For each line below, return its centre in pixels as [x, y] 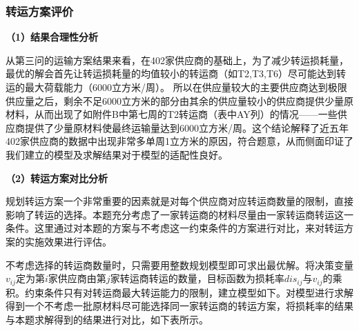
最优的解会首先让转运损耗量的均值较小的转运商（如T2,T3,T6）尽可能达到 [171, 73]
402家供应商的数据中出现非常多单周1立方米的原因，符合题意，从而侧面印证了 [179, 141]
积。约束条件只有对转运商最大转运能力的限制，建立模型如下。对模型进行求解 [179, 292]
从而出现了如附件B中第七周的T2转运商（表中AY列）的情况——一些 [186, 114]
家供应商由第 [77, 278]
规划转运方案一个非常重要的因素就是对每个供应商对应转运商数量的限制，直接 [179, 201]
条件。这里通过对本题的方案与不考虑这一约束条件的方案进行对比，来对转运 [175, 228]
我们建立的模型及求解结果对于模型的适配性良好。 [117, 154]
